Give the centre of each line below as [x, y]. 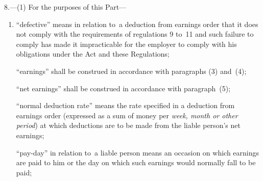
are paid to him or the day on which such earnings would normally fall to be [136, 162]
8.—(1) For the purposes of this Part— [65, 7]
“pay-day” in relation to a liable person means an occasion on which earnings [138, 152]
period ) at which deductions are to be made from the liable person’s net [128, 125]
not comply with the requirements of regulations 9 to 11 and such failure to [135, 34]
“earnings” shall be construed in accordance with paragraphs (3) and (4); [131, 71]
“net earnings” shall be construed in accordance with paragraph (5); [123, 88]
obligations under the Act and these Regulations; [93, 54]
